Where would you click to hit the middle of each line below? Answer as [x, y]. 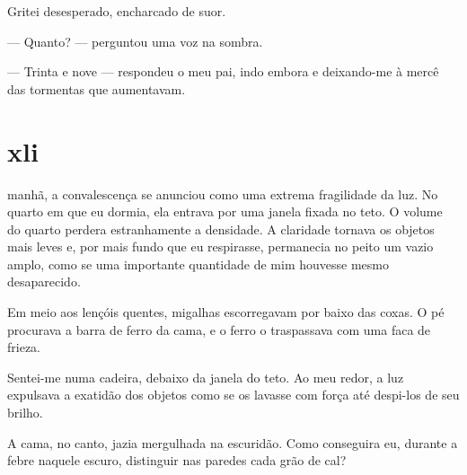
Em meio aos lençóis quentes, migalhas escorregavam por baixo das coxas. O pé [226, 312]
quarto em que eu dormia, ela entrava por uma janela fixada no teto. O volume [225, 211]
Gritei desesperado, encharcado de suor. [117, 11]
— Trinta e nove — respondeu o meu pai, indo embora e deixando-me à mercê [223, 71]
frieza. [24, 347]
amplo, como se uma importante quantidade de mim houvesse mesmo [198, 264]
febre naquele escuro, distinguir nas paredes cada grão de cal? [177, 460]
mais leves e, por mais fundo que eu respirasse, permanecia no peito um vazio [220, 246]
